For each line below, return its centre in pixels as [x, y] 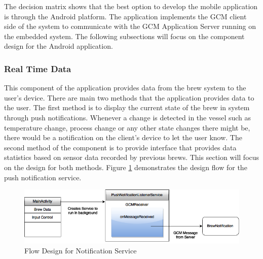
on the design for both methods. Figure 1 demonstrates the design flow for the [126, 167]
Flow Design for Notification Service [81, 250]
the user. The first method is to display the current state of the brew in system [127, 107]
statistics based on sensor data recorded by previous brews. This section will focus [132, 157]
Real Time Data [38, 68]
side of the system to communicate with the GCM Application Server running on [130, 26]
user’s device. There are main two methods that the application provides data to [129, 97]
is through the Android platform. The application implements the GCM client [125, 16]
